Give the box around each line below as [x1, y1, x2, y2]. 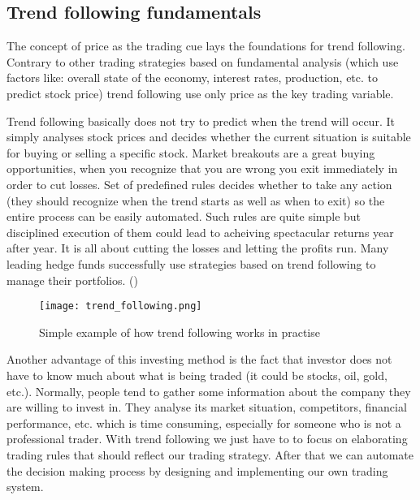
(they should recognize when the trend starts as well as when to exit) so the [6, 192, 385, 209]
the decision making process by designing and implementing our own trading [6, 462, 388, 479]
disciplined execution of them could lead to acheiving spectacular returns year [6, 223, 394, 240]
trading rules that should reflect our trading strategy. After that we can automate [6, 446, 414, 463]
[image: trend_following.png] [39, 300, 202, 312]
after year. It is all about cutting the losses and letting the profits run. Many [6, 239, 389, 256]
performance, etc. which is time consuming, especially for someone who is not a [6, 414, 401, 431]
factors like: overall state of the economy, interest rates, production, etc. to [6, 69, 379, 86]
